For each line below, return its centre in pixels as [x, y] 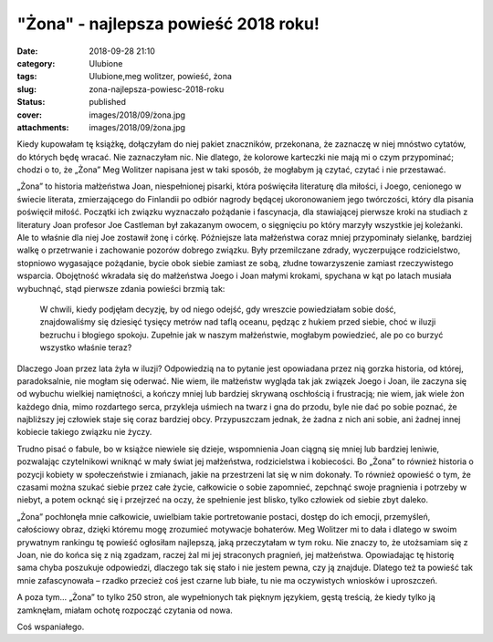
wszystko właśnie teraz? [86, 347]
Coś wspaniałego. [51, 626]
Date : [27, 51]
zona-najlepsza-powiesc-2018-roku [157, 89]
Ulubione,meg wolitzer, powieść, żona [161, 77]
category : [36, 63]
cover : [30, 115]
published [108, 102]
